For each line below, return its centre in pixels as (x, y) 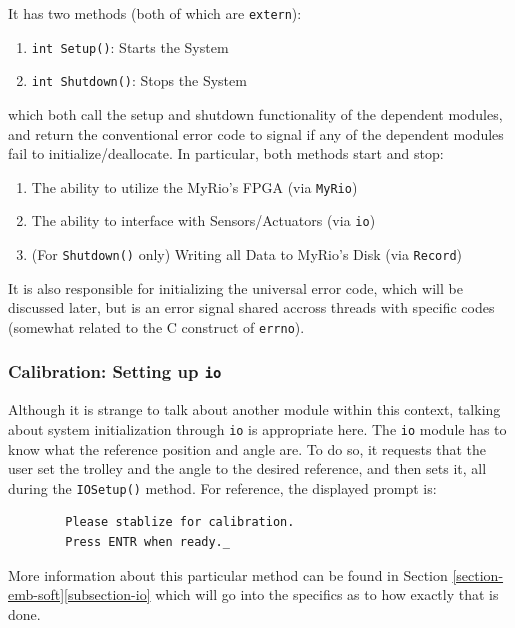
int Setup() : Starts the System (130, 46)
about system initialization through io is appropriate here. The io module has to (257, 428)
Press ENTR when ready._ (147, 542)
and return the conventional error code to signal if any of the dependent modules (256, 133)
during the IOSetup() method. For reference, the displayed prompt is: (222, 487)
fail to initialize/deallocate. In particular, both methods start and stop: (226, 153)
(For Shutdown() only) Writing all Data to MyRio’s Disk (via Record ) (247, 254)
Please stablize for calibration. (180, 522)
